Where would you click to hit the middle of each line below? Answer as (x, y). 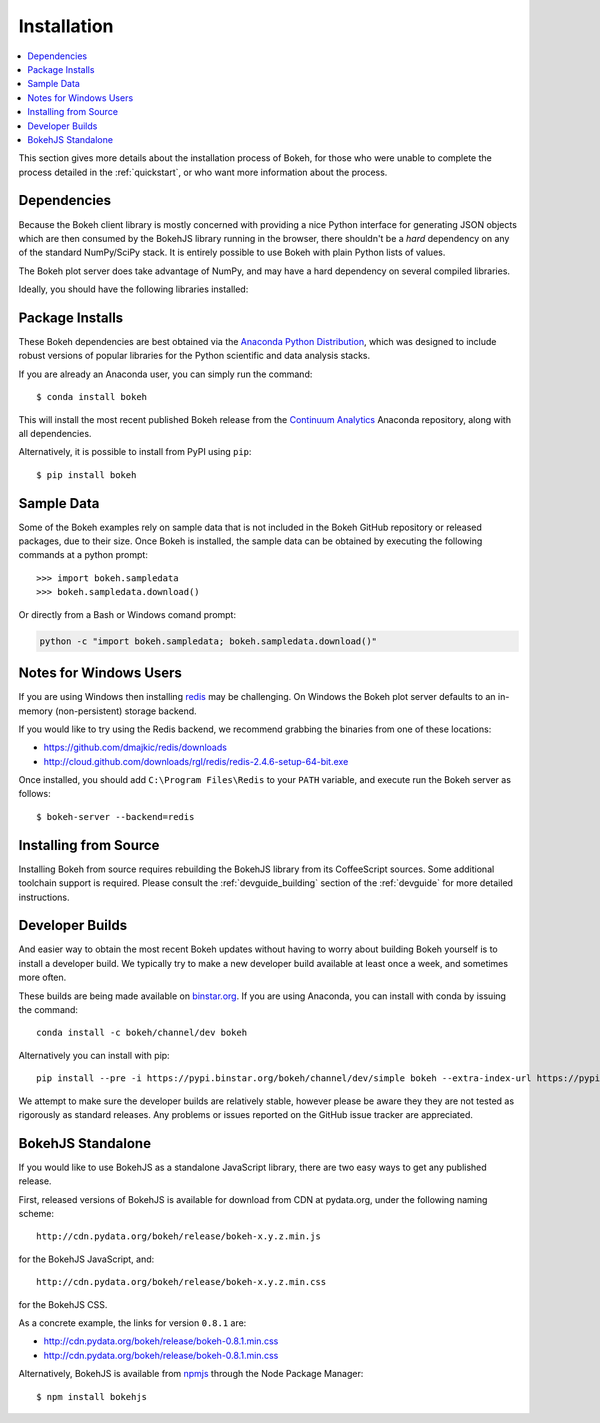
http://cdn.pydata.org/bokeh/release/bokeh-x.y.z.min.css (181, 1282)
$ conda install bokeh (92, 397)
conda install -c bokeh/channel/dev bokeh (142, 1033)
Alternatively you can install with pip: (94, 1055)
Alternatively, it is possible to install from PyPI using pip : (135, 452)
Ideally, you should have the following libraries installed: (133, 289)
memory (36, 711)
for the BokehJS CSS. (63, 1304)
